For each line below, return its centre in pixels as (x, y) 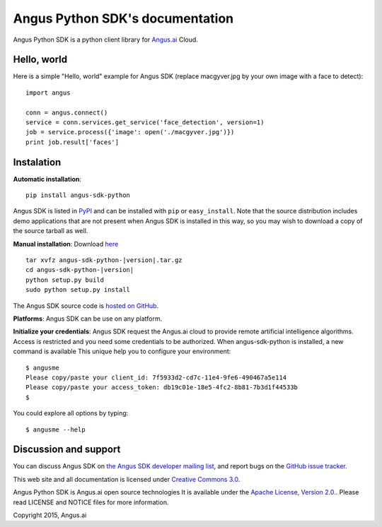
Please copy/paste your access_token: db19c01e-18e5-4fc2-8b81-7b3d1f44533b (162, 387)
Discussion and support (67, 450)
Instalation (37, 162)
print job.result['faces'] (73, 142)
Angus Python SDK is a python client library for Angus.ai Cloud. (105, 40)
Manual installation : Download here (66, 244)
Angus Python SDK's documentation (123, 18)
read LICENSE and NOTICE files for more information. (91, 502)
